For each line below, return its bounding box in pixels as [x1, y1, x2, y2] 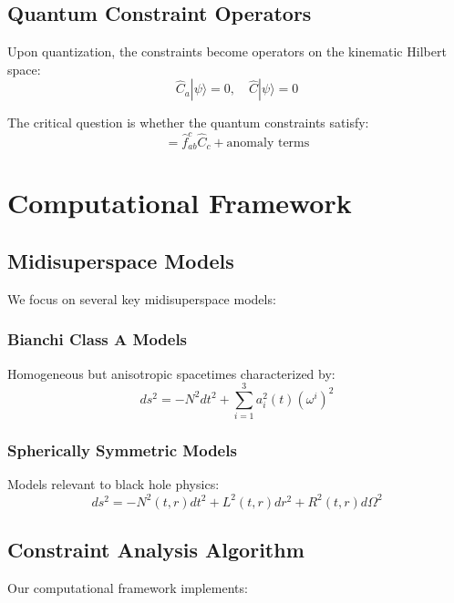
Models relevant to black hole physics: [7, 475, 220, 494]
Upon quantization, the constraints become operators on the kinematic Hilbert [7, 42, 447, 61]
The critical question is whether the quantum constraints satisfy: [7, 113, 369, 132]
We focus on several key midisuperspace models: [7, 289, 276, 308]
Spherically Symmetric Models [7, 439, 237, 462]
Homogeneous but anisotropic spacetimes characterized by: [7, 363, 335, 383]
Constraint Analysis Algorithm [7, 535, 304, 563]
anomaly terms [226, 136, 310, 149]
